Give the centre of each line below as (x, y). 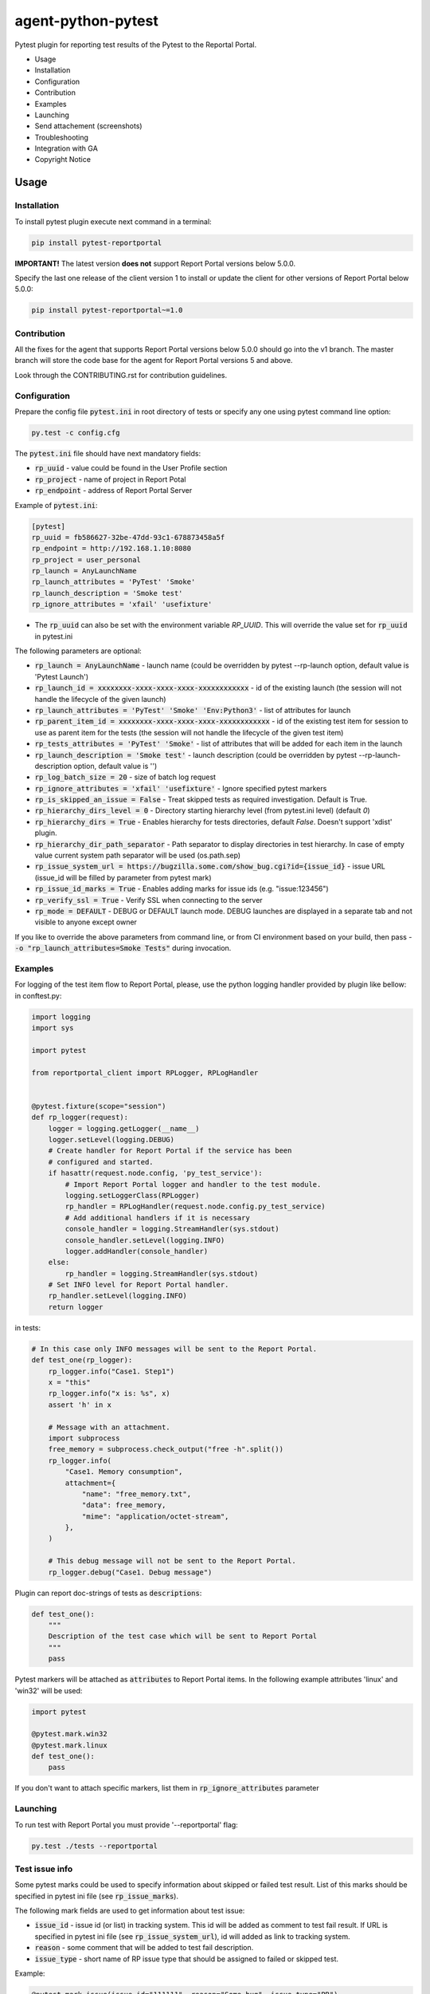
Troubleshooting (62, 137)
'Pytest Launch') (62, 676)
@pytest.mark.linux (69, 1745)
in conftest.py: (38, 995)
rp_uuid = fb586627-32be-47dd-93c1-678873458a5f (128, 537)
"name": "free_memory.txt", (136, 1494)
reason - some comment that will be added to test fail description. (144, 1948)
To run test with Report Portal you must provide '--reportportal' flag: (126, 1825)
